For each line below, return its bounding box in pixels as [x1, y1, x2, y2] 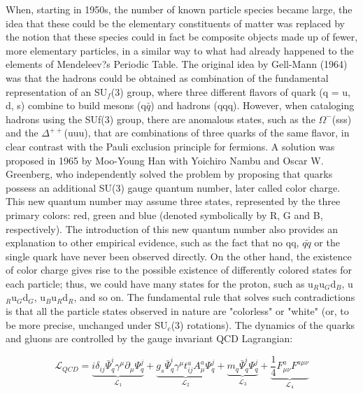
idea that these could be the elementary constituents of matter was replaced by [6, 15, 345, 30]
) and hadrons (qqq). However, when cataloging [150, 98, 355, 113]
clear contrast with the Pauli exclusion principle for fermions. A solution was [6, 139, 335, 153]
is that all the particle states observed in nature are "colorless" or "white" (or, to [6, 304, 349, 318]
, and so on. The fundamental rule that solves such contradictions [73, 290, 355, 304]
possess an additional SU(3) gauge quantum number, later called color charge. [6, 180, 341, 195]
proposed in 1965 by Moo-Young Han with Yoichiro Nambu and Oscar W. [6, 153, 324, 167]
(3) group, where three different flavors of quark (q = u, [111, 84, 350, 99]
